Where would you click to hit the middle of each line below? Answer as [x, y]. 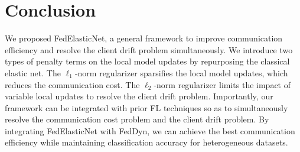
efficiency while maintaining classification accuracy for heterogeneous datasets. [146, 142]
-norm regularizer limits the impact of [222, 84]
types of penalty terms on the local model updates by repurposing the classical [147, 61]
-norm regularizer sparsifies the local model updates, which [181, 72]
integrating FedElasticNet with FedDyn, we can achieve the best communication [150, 130]
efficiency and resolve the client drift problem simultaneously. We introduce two [149, 49]
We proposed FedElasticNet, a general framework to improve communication [144, 38]
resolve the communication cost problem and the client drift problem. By [137, 119]
